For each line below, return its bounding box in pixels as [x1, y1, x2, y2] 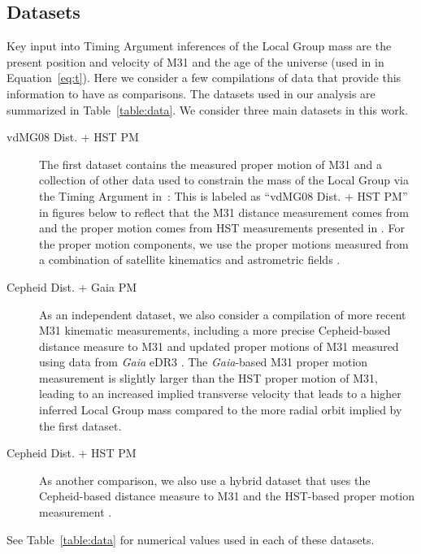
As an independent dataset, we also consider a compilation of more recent [39, 305, 406, 322]
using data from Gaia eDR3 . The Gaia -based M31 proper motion [39, 353, 368, 370]
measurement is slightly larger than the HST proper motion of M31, [39, 369, 378, 386]
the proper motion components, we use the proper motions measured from [39, 235, 409, 252]
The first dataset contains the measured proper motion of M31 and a [39, 155, 383, 172]
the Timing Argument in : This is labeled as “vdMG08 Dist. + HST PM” [39, 187, 408, 204]
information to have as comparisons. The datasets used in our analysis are [7, 84, 375, 102]
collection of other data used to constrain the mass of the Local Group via [39, 171, 409, 188]
